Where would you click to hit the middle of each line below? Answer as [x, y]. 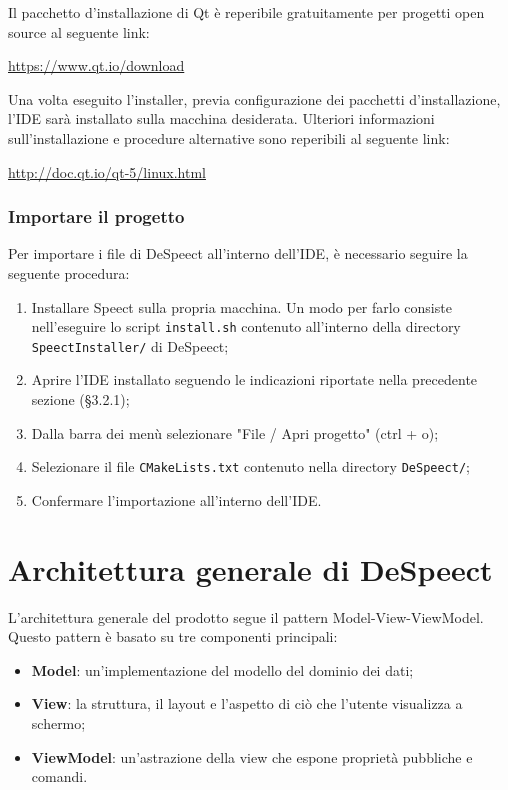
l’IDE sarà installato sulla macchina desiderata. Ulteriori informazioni [221, 118]
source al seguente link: [79, 31]
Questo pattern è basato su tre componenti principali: [173, 636]
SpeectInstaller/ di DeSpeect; [130, 345]
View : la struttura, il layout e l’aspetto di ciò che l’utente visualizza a [247, 703]
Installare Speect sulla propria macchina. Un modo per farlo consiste [241, 306]
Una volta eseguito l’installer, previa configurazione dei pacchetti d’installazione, [254, 98]
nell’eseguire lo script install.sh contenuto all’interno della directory [246, 326]
